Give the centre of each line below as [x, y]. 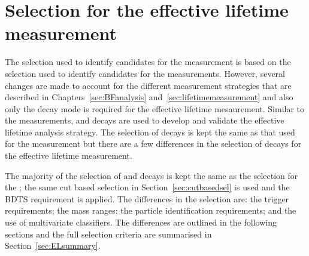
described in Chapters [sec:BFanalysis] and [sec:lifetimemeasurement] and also [149, 97]
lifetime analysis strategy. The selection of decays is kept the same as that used [150, 132]
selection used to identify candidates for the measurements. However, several [145, 73]
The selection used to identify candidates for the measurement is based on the [148, 62]
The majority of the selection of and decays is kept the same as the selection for [152, 175]
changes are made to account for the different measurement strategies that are [148, 85]
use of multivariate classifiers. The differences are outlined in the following [141, 222]
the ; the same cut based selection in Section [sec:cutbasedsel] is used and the [147, 187]
